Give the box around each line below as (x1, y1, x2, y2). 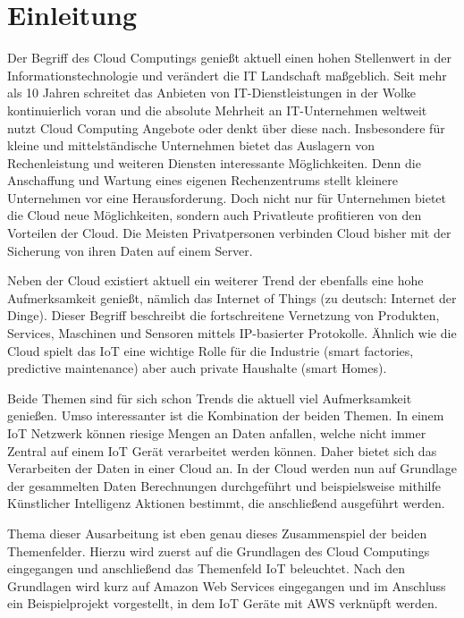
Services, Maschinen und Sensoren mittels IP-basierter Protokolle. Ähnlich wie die (7, 324, 457, 343)
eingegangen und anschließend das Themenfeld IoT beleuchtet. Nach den (7, 559, 406, 578)
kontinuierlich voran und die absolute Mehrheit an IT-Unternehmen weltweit (7, 100, 427, 119)
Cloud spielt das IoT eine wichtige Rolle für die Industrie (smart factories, (7, 341, 414, 360)
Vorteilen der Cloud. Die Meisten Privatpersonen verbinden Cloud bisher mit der (7, 224, 451, 242)
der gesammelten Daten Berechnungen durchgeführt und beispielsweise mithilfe (7, 476, 442, 495)
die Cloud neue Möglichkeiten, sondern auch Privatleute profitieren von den (7, 206, 422, 224)
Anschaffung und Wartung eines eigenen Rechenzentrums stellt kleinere (7, 171, 398, 190)
